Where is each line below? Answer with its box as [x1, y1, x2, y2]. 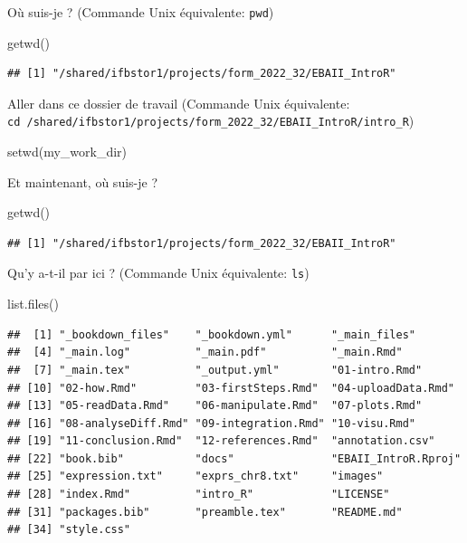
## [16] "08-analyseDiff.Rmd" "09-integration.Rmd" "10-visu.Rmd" [7, 416, 416, 430]
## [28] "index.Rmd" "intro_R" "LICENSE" [7, 488, 390, 501]
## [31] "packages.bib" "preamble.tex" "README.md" [7, 505, 403, 519]
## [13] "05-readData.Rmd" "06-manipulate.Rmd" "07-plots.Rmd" [7, 399, 423, 413]
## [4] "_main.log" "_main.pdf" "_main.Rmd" [7, 346, 403, 359]
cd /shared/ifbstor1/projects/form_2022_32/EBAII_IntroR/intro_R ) [7, 111, 415, 130]
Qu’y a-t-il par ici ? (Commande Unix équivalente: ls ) [7, 263, 310, 282]
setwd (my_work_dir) [7, 142, 128, 161]
